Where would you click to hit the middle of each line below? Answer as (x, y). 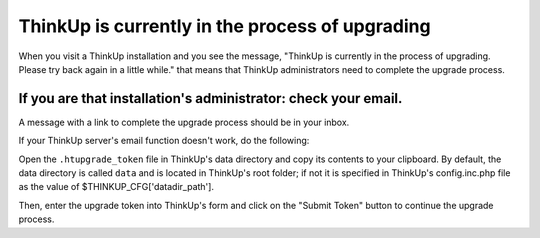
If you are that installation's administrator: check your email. (210, 98)
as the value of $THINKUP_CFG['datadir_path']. (116, 187)
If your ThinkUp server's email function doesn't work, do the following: (164, 141)
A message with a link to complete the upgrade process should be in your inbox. (184, 122)
